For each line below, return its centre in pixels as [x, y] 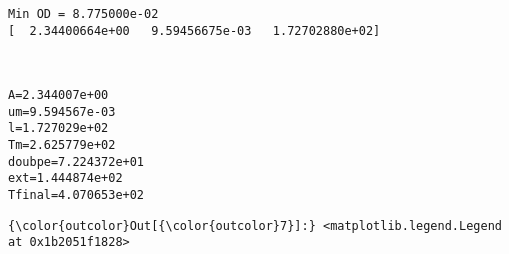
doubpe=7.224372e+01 [76, 161]
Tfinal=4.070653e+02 [76, 194]
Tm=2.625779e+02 [62, 144]
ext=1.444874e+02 [65, 178]
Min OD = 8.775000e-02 [83, 14]
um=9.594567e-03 [62, 111]
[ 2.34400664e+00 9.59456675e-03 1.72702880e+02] [194, 30]
